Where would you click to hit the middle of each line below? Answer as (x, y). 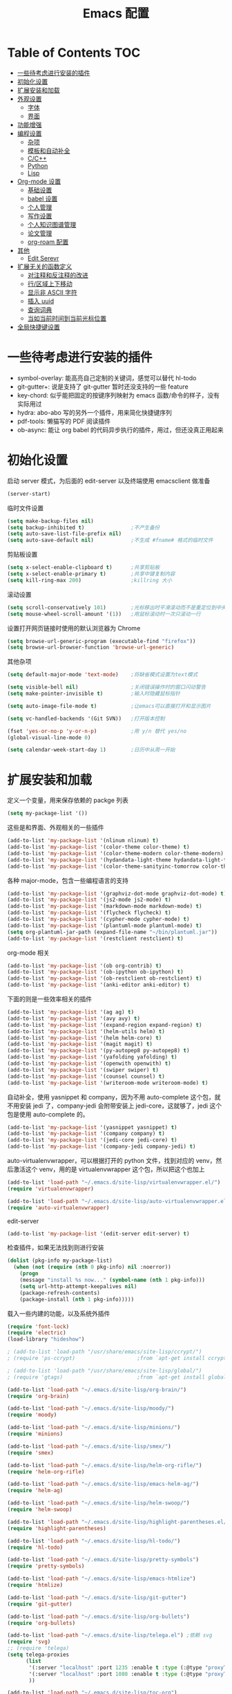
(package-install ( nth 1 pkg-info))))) (77, 1299)
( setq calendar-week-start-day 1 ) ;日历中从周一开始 (91, 750)
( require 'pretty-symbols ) (46, 1566)
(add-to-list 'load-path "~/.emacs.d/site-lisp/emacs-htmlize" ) (101, 1579)
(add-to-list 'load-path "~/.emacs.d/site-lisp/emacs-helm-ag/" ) (103, 1484)
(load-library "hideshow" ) (46, 1339)
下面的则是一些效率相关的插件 (49, 999)
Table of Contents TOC (74, 53)
